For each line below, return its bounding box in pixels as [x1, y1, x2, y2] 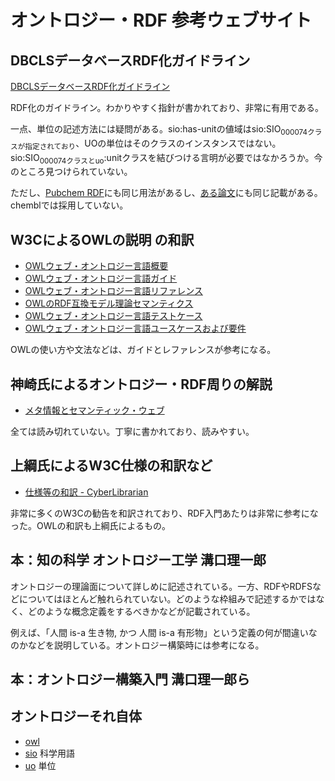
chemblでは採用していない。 [10, 199, 129, 211]
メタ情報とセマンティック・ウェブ [24, 404, 165, 416]
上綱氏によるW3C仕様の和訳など [10, 457, 213, 475]
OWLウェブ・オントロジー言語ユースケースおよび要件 [24, 322, 247, 335]
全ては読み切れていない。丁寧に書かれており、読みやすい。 [10, 426, 255, 438]
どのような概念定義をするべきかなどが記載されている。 [27, 605, 256, 617]
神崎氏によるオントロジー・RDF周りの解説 [10, 376, 273, 393]
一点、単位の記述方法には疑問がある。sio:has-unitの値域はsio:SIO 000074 [10, 123, 308, 137]
